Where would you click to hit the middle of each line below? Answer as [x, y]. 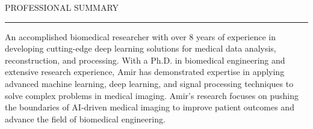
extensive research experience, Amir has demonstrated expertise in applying [145, 72]
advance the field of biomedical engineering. [85, 118]
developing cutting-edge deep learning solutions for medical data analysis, [141, 48]
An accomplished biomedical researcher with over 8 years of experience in [140, 36]
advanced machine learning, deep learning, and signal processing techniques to [149, 83]
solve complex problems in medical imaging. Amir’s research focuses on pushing [152, 95]
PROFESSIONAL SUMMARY [62, 7]
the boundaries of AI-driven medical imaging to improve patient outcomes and [150, 107]
